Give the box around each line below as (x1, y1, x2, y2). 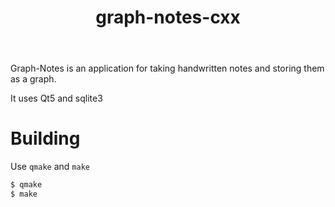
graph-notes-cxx (95, 6, 241, 29)
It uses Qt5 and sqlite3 (10, 92, 103, 105)
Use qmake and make (10, 161, 90, 173)
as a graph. (10, 73, 57, 85)
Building (10, 127, 81, 150)
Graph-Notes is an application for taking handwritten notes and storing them (10, 62, 325, 75)
